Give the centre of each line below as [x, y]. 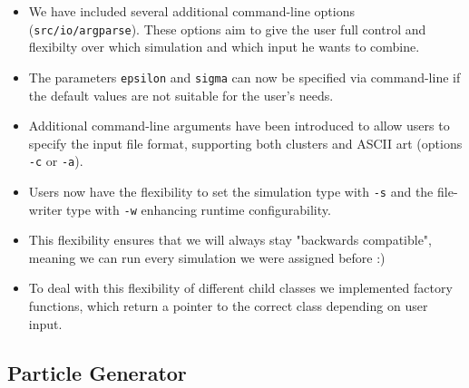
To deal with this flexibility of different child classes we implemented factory [240, 288]
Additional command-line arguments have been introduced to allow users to [239, 126]
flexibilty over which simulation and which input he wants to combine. [224, 47]
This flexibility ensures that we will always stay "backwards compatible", [230, 240]
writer [45, 209]
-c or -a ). [56, 161]
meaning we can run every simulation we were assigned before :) [207, 257]
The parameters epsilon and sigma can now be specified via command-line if [244, 77]
